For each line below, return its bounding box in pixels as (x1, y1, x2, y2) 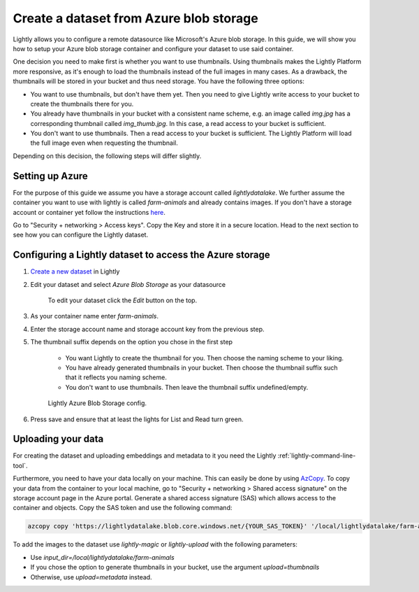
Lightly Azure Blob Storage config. (47, 399, 147, 407)
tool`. (13, 461, 28, 470)
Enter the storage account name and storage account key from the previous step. (30, 325, 265, 333)
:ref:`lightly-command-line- (277, 451, 356, 460)
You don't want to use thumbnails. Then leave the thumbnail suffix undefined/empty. (65, 383, 309, 391)
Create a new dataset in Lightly (30, 267, 120, 276)
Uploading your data (13, 433, 104, 445)
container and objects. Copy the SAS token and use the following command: (13, 504, 233, 512)
